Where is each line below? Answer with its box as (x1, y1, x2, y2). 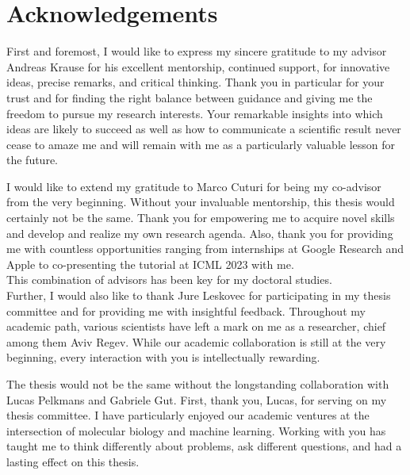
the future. (6, 151, 59, 168)
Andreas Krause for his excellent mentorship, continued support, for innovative (6, 58, 390, 75)
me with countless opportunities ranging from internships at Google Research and (6, 240, 404, 257)
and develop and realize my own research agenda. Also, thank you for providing (6, 224, 393, 241)
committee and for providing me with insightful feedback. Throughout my (6, 302, 366, 319)
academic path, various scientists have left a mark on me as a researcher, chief (6, 318, 386, 335)
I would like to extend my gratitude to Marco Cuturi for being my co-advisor (6, 178, 381, 194)
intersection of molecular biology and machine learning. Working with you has (6, 422, 386, 439)
